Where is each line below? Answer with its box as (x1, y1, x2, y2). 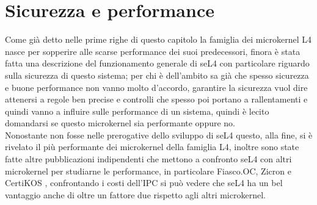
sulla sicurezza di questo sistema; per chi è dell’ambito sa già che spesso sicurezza (5, 68, 309, 81)
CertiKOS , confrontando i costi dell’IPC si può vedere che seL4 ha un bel (5, 176, 283, 189)
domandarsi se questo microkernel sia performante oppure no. (5, 117, 235, 129)
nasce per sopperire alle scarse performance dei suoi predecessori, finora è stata (5, 45, 301, 57)
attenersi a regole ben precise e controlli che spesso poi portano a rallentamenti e (5, 93, 308, 106)
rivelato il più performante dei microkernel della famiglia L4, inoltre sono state (5, 140, 299, 153)
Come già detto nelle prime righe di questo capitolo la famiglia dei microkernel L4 (5, 33, 312, 46)
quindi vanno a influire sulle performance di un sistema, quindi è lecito (5, 104, 269, 117)
